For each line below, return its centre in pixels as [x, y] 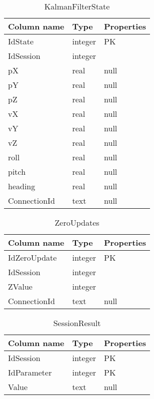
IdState [21, 41]
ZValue [20, 286]
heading [22, 186]
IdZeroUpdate [32, 257]
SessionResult [77, 323]
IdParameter [30, 372]
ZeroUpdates [77, 222]
